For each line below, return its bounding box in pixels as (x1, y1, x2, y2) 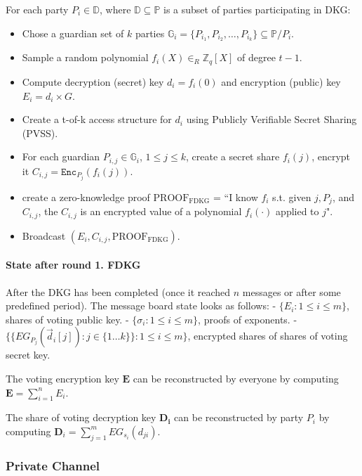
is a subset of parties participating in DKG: (163, 2, 351, 16)
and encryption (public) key (221, 74, 341, 89)
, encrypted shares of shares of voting (187, 328, 348, 343)
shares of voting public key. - (6, 311, 129, 326)
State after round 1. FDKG (6, 257, 141, 272)
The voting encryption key (6, 371, 119, 385)
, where (99, 2, 131, 16)
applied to (276, 204, 319, 219)
